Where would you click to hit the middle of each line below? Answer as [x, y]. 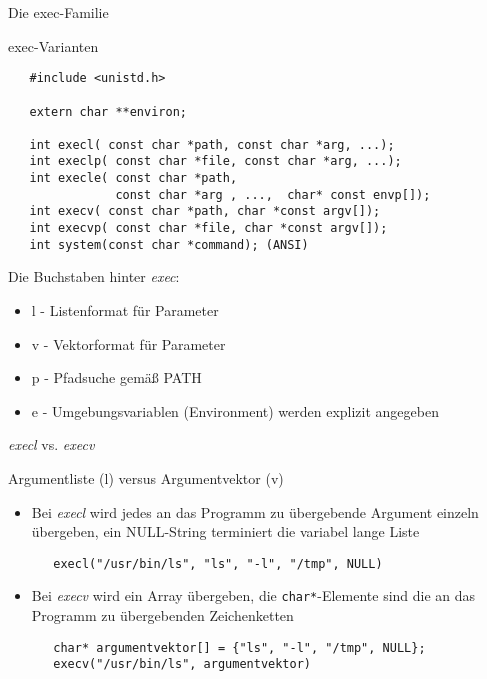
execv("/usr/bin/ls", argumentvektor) [182, 664]
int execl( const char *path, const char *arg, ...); [212, 144]
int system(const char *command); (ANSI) [169, 244]
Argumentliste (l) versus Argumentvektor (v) [146, 477]
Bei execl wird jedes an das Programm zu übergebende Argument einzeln [255, 511]
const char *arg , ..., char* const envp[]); [273, 194]
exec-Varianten [53, 45]
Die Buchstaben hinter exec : [94, 276]
